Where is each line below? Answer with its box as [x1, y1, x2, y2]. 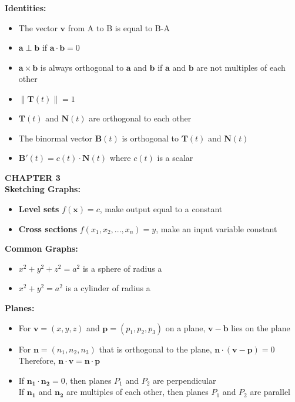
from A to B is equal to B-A [68, 21, 170, 34]
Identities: [5, 2, 46, 14]
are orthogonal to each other [89, 111, 192, 124]
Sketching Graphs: [5, 183, 81, 195]
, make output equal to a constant [99, 202, 223, 215]
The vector [18, 21, 58, 34]
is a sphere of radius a [82, 262, 162, 274]
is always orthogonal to [40, 61, 124, 73]
